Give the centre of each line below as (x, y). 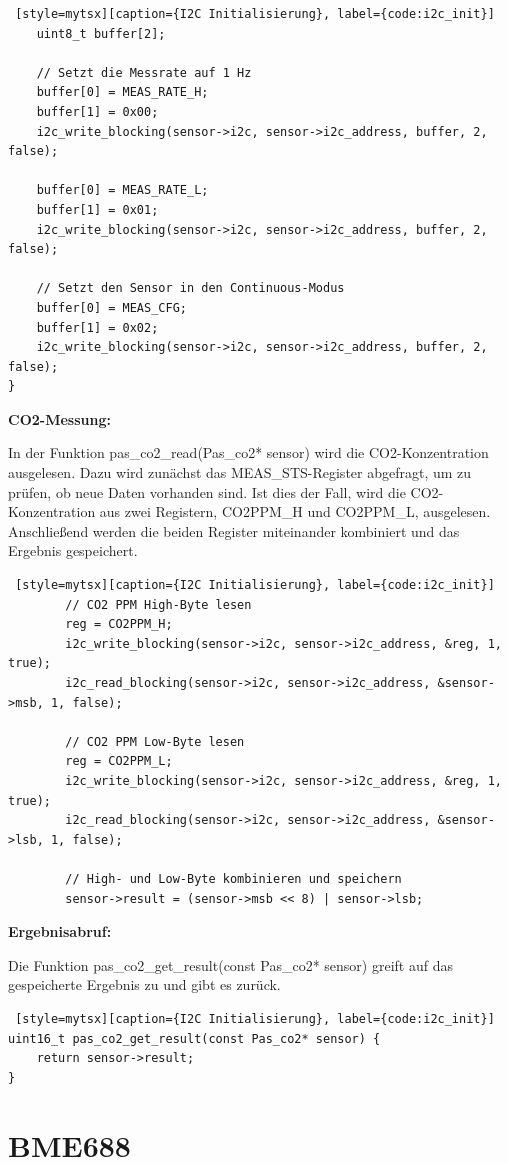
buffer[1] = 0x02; (97, 327)
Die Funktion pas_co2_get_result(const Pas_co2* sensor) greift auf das (230, 964)
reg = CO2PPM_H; (119, 624)
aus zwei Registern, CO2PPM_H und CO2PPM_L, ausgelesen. (295, 511)
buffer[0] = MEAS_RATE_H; (122, 92)
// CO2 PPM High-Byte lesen (158, 604)
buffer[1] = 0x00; (97, 111)
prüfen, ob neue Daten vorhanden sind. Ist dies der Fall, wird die (207, 491)
